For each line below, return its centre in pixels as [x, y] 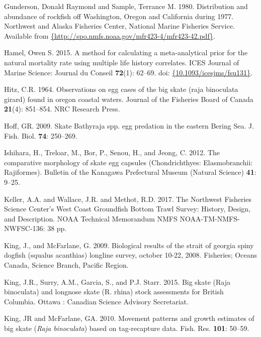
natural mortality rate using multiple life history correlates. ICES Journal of [122, 62]
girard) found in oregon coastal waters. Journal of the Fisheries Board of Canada [129, 99]
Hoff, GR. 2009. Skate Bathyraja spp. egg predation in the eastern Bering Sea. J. [129, 125]
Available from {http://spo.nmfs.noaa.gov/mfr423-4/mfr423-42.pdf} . [110, 35]
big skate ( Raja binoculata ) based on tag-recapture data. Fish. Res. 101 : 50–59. [127, 328]
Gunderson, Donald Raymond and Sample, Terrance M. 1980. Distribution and [126, 6]
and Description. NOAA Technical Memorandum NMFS [91, 218]
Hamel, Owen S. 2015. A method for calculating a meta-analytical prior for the [126, 52]
